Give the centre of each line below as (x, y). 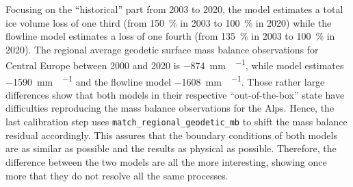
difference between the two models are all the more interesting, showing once (166, 161)
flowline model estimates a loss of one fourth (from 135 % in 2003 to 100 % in (170, 36)
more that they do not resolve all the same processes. (117, 175)
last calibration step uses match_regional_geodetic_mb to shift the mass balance (176, 122)
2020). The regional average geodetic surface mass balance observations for (162, 49)
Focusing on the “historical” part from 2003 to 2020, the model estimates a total (174, 9)
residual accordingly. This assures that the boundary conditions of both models (171, 135)
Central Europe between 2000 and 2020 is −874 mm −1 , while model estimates (175, 64)
